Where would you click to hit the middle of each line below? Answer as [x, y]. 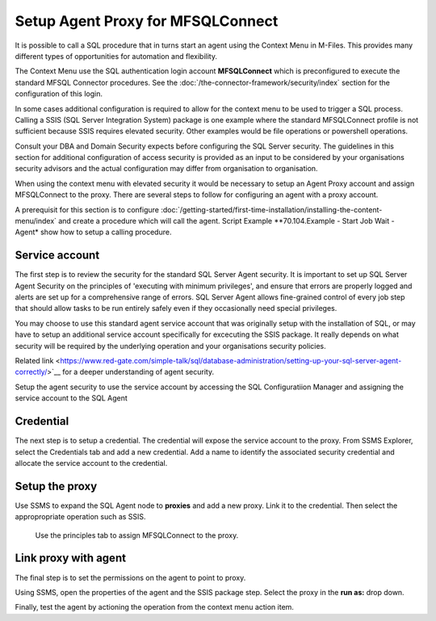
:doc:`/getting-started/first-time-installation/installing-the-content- [271, 209]
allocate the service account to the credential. [91, 463]
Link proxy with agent [71, 558]
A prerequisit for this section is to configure [87, 209]
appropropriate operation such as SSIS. [80, 517]
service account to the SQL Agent [71, 398]
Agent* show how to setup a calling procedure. [93, 232]
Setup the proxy [56, 486]
